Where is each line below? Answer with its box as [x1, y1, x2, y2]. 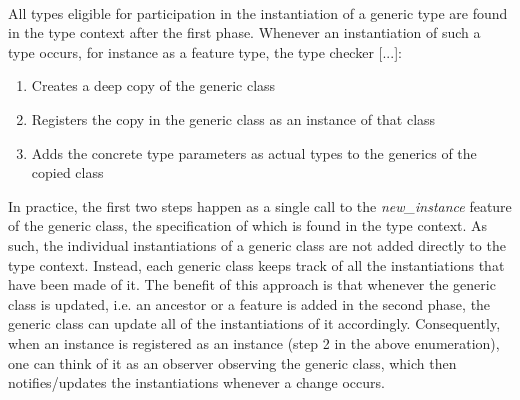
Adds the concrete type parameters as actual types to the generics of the [31, 142, 477, 163]
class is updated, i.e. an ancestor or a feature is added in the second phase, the [8, 293, 491, 314]
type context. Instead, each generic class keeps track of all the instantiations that [8, 254, 505, 275]
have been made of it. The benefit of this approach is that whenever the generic [8, 274, 496, 295]
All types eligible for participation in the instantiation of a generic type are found [8, 2, 508, 23]
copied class [31, 162, 104, 183]
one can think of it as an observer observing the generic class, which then [8, 352, 457, 373]
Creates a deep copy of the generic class [31, 75, 276, 96]
